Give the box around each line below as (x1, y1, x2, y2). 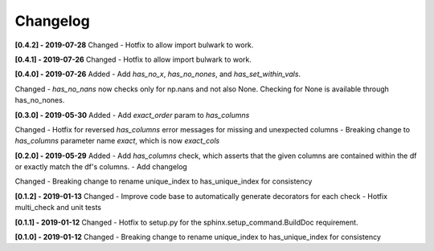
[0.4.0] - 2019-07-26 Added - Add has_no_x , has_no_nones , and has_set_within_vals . (14, 69, 301, 79)
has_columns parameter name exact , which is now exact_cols (14, 136, 220, 146)
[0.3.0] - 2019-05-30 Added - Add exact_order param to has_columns (14, 110, 250, 119)
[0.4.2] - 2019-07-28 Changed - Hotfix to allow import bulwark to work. (14, 40, 254, 50)
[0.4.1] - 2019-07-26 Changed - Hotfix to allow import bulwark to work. (14, 55, 252, 64)
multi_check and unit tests (14, 203, 102, 213)
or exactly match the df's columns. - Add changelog (14, 162, 188, 172)
